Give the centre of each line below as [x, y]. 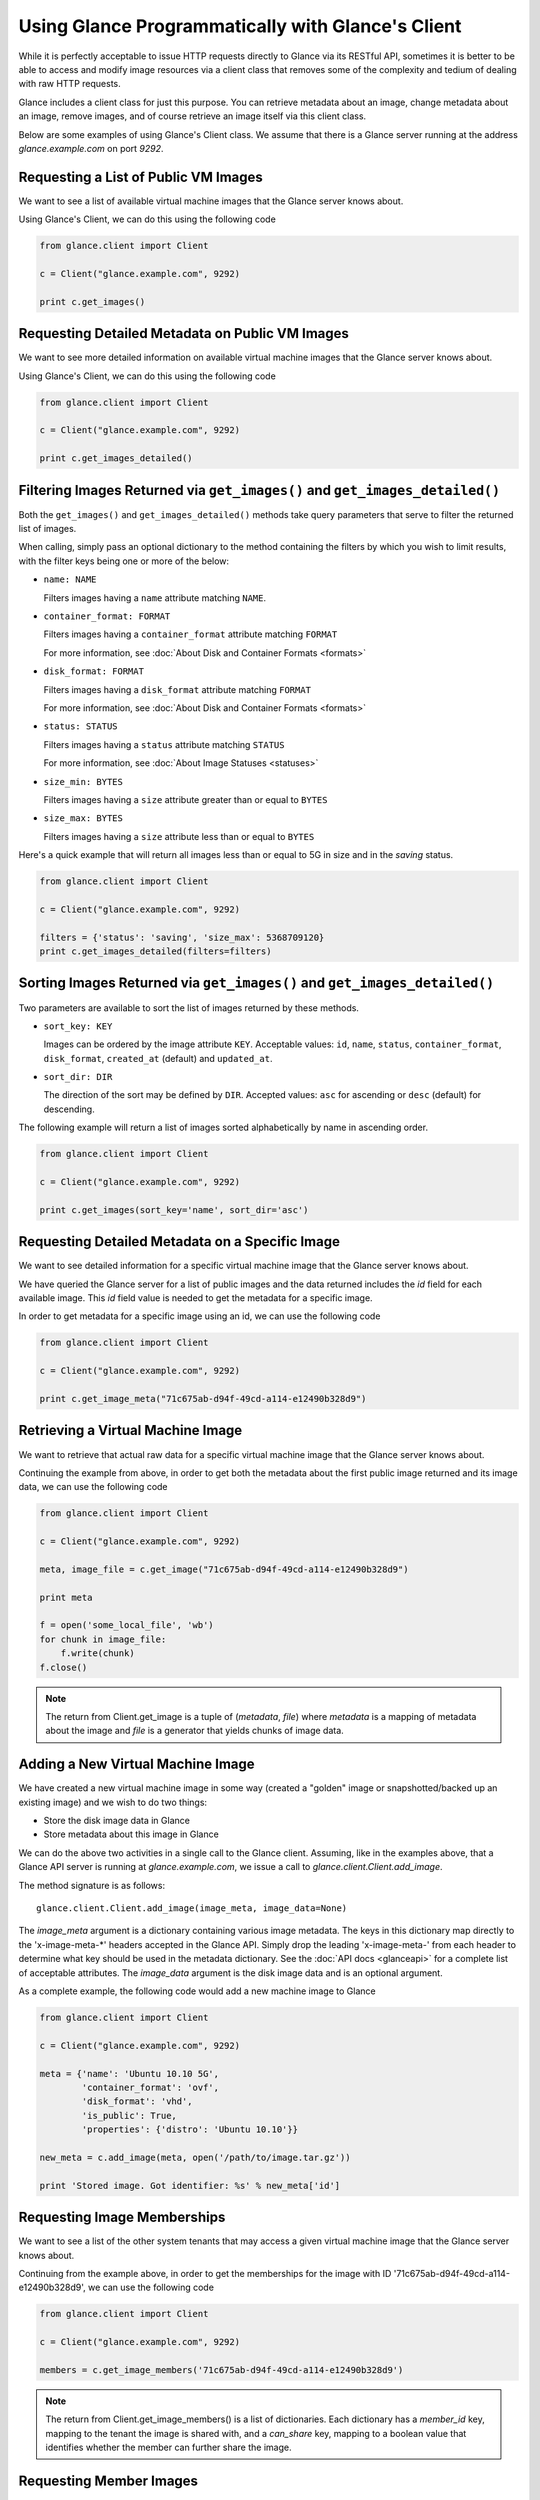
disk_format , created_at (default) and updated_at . [158, 1058]
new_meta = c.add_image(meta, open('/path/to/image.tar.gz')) [195, 2157]
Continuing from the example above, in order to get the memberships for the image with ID [205, 2273]
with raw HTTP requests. [69, 84]
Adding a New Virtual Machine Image [136, 1764]
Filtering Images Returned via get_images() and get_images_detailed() [259, 490]
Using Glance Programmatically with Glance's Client [240, 26]
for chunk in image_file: [103, 1639]
